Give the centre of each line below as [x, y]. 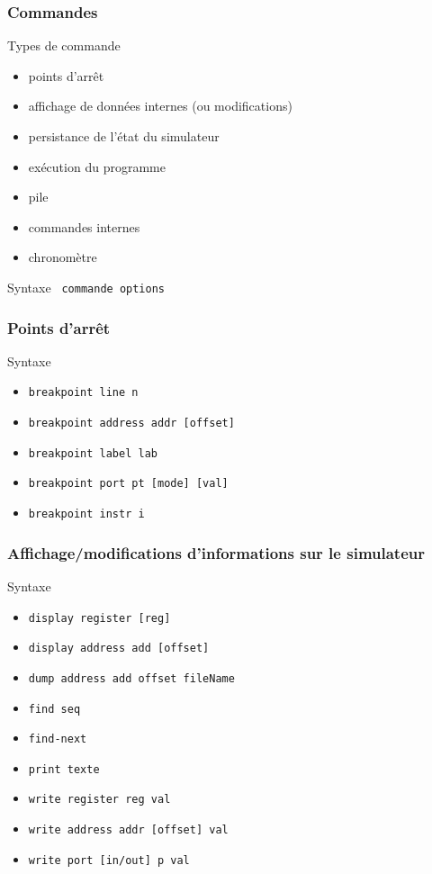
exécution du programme [97, 166]
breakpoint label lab [93, 453]
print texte [64, 769]
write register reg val [99, 800]
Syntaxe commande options [86, 287]
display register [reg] [99, 618]
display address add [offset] [119, 649]
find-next [58, 739]
